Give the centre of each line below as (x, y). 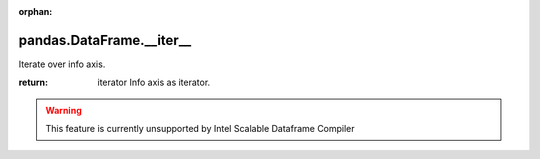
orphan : (35, 11)
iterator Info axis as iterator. (154, 82)
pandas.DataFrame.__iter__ (105, 40)
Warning (63, 110)
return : (33, 82)
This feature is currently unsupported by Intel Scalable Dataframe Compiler (200, 129)
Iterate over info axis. (62, 64)
